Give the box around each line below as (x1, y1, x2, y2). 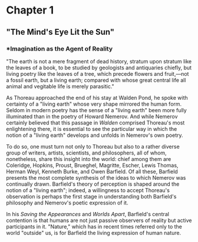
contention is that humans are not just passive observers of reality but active (6, 217, 193, 224)
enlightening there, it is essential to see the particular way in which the (6, 125, 177, 132)
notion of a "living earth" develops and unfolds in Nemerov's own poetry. (6, 132, 184, 139)
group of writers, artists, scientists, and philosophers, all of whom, (6, 149, 167, 156)
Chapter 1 (6, 4, 54, 17)
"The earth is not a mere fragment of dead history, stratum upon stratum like (6, 58, 192, 65)
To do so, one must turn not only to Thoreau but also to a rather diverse (6, 143, 180, 150)
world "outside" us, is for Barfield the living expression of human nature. (6, 229, 181, 236)
